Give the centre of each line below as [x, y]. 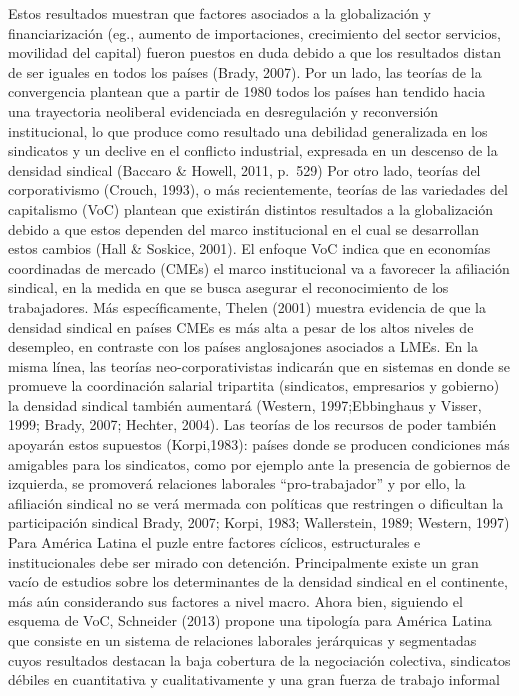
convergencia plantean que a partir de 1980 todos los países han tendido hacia [247, 91]
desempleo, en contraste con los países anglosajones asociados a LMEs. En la [243, 346]
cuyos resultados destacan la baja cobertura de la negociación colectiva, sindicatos [259, 659]
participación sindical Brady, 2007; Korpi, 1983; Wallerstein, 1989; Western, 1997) [259, 522]
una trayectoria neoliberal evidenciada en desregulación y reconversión [223, 110]
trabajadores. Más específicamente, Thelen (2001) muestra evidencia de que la [247, 306]
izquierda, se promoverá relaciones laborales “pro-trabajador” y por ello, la [237, 483]
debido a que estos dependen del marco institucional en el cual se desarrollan [244, 228]
